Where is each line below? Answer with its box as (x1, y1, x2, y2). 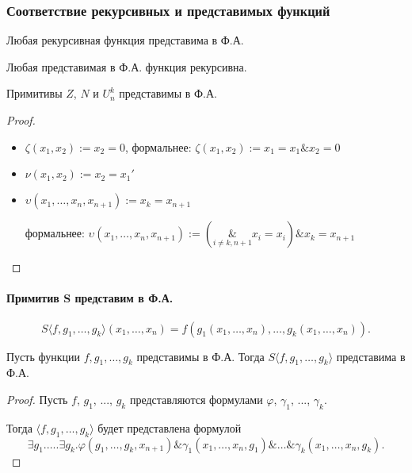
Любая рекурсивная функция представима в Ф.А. (6, 32, 244, 48)
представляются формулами (129, 390, 263, 407)
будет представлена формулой (97, 419, 242, 436)
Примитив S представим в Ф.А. (6, 290, 174, 306)
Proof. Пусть (6, 390, 68, 407)
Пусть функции (6, 348, 80, 364)
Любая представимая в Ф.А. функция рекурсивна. (6, 58, 247, 75)
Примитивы (6, 85, 63, 102)
